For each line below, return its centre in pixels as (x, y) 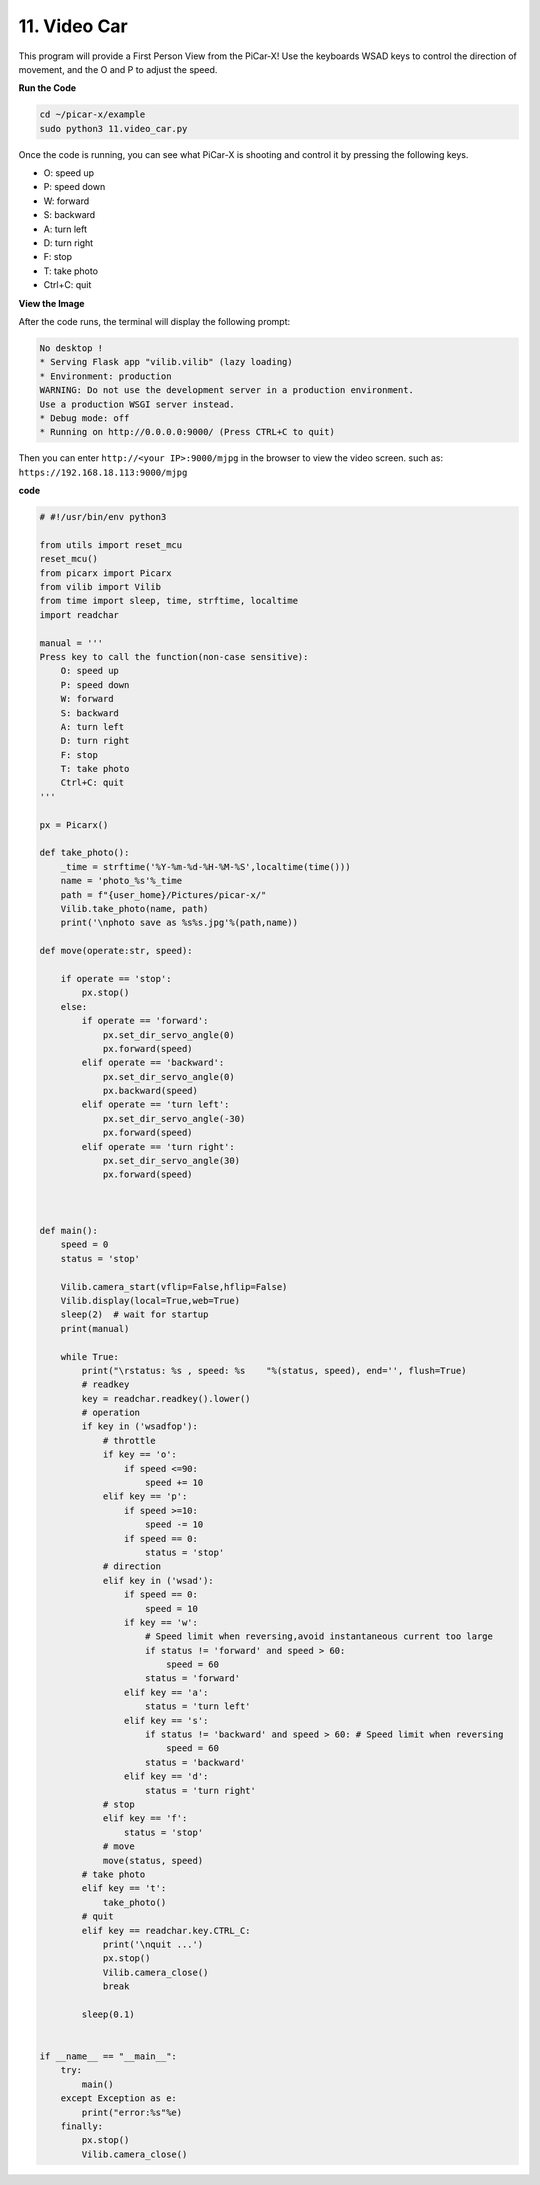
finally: (82, 2126)
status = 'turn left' (198, 1706)
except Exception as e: (118, 2098)
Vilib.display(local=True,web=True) (150, 1300)
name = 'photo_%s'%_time (121, 881)
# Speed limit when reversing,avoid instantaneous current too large (319, 1636)
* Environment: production (105, 376)
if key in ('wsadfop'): (140, 1426)
